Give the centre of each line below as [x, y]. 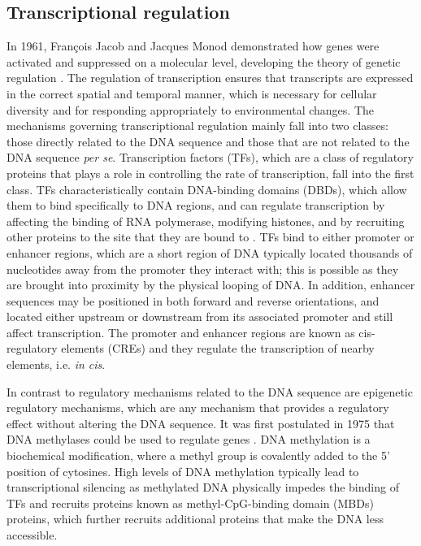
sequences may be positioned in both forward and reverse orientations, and [193, 300]
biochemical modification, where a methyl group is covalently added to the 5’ [198, 455]
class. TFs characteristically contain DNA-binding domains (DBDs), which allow [207, 189]
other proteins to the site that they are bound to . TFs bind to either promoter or [210, 237]
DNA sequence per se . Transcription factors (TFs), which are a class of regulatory [210, 157]
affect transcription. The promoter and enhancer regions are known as [181, 332]
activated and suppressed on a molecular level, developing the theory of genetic [204, 61]
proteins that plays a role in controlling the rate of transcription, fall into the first [210, 173]
